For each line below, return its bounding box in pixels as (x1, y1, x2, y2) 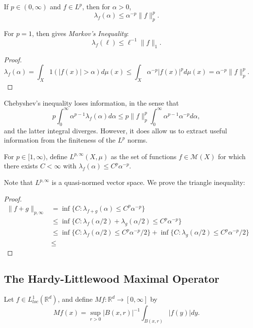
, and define (57, 294, 93, 304)
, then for (82, 1, 110, 11)
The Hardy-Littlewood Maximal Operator (4, 271, 219, 286)
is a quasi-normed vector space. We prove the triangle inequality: (52, 177, 245, 187)
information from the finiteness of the (4, 135, 116, 145)
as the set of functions (110, 151, 177, 161)
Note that (4, 177, 33, 187)
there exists (4, 161, 38, 171)
